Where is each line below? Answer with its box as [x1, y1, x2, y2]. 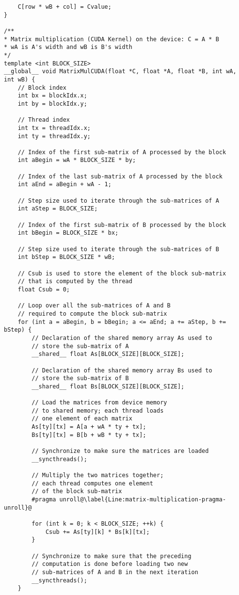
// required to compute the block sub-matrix [17, 310, 167, 317]
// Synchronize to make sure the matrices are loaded [32, 448, 209, 455]
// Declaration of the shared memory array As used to [32, 334, 212, 341]
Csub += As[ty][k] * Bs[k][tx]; [45, 528, 150, 535]
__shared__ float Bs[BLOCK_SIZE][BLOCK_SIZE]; [32, 383, 185, 390]
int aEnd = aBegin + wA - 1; [17, 181, 112, 188]
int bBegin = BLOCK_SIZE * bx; [17, 229, 119, 237]
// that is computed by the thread [17, 278, 132, 285]
